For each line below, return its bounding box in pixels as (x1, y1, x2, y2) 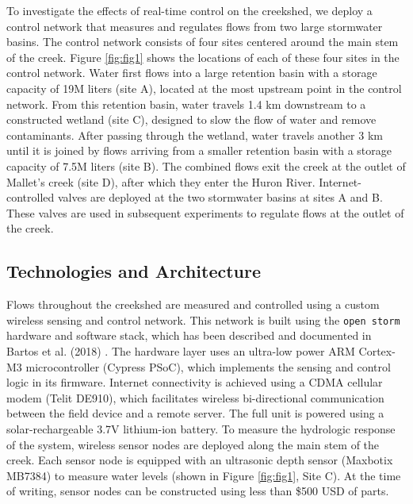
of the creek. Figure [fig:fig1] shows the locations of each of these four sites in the (6, 48, 400, 65)
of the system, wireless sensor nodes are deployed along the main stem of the (6, 436, 380, 452)
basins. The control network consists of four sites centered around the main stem (6, 33, 399, 50)
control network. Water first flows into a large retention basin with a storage (6, 64, 377, 81)
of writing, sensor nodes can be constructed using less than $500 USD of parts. (6, 483, 389, 499)
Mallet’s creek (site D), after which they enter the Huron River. (6, 173, 315, 190)
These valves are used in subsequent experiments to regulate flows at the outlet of (6, 204, 404, 221)
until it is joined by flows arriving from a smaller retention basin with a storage (6, 142, 392, 159)
